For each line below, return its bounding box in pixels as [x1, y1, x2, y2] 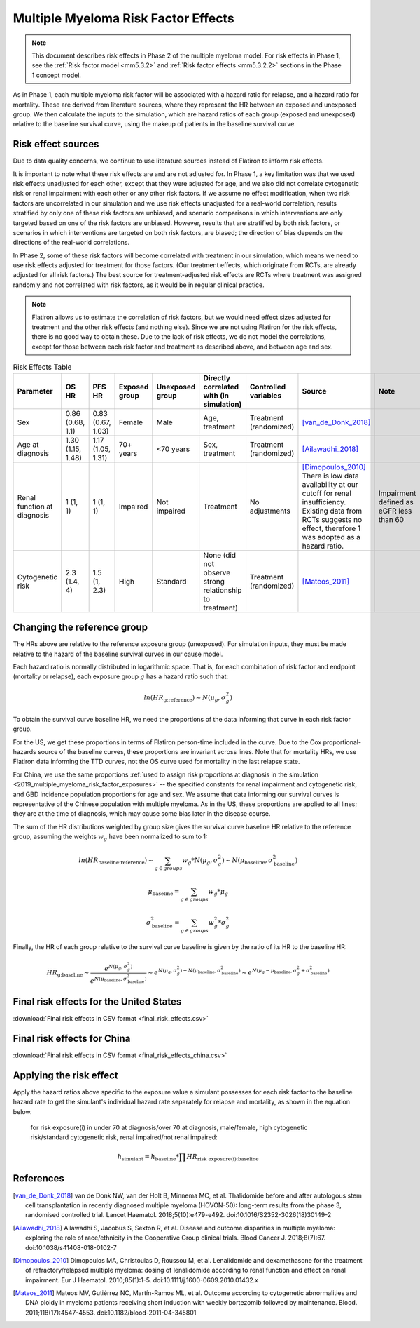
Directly [203, 373, 231, 382]
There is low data [302, 471, 360, 481]
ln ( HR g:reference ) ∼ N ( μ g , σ [143, 694, 227, 704]
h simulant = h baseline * [117, 1153, 180, 1162]
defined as [378, 497, 414, 507]
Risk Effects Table [13, 362, 72, 372]
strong [203, 576, 225, 586]
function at [17, 502, 53, 511]
